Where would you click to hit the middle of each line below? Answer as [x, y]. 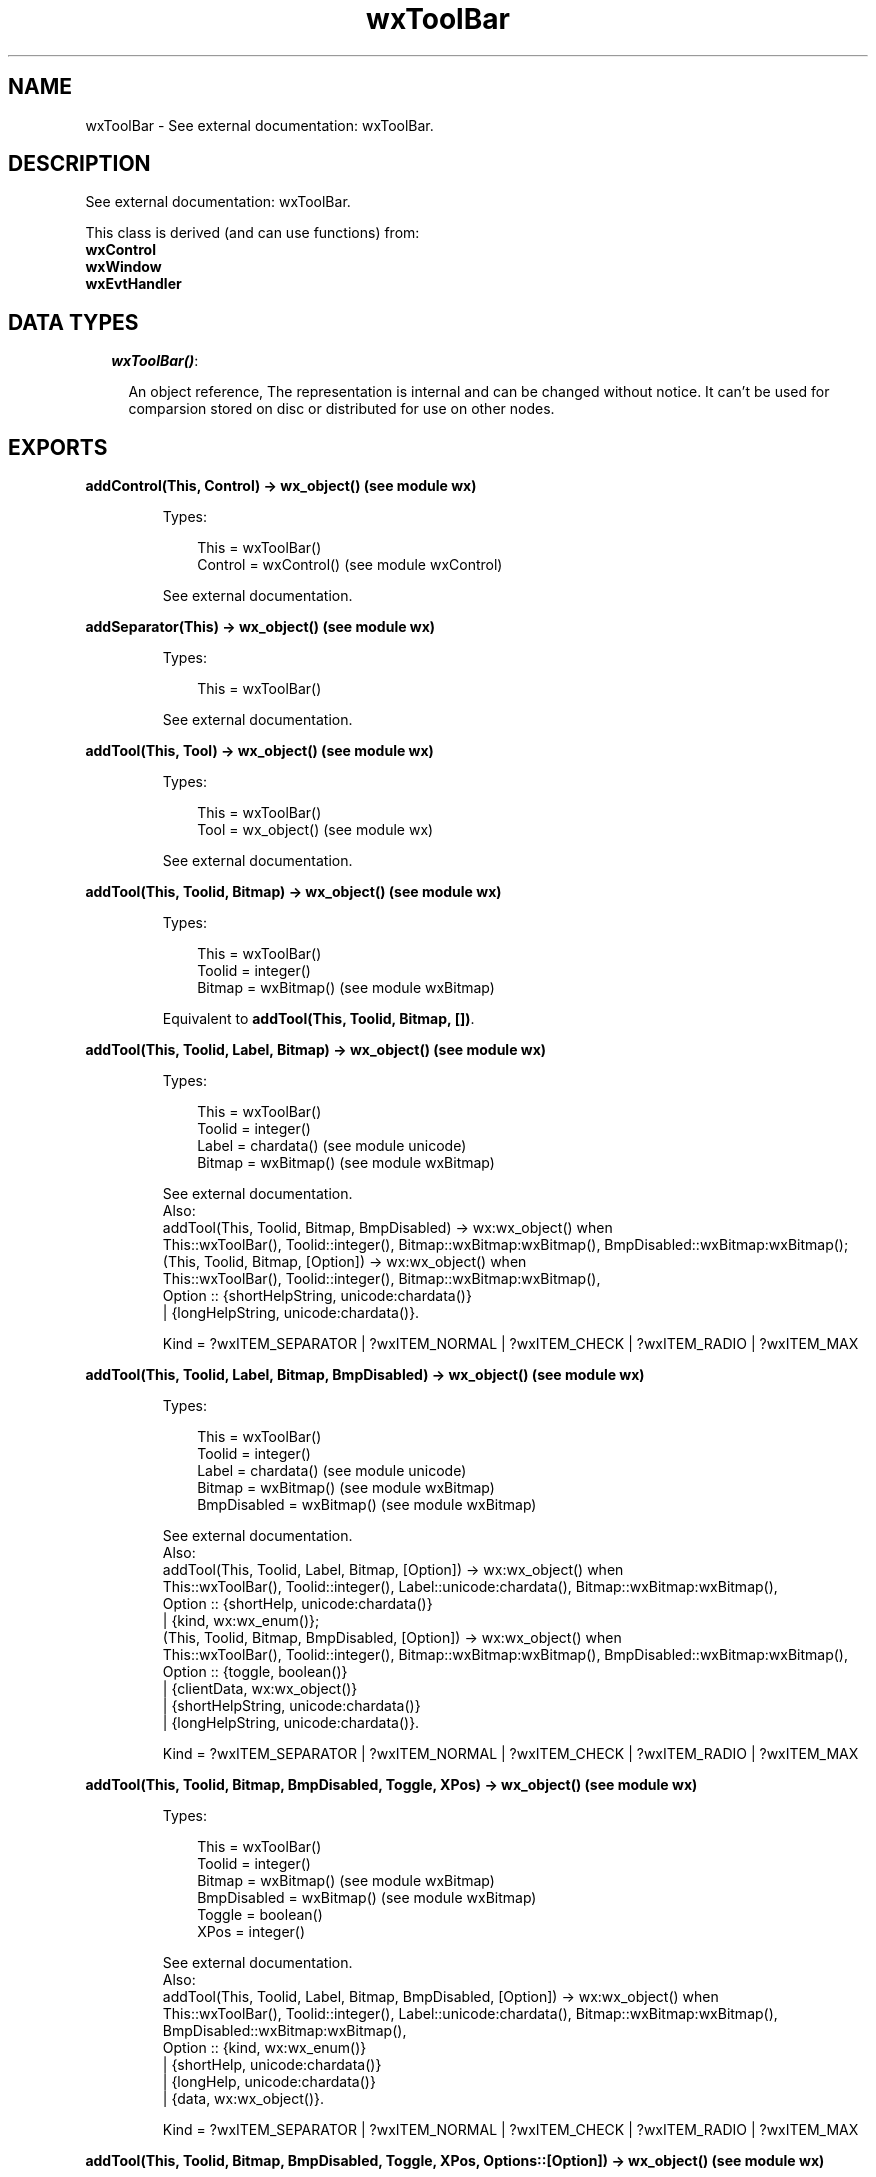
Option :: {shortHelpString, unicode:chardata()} [317, 1296]
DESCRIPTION [79, 164]
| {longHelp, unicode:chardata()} [269, 2082]
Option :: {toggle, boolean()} [255, 1672]
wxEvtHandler [133, 284]
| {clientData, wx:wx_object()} [260, 1689]
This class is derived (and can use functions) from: [252, 233]
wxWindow [123, 267]
